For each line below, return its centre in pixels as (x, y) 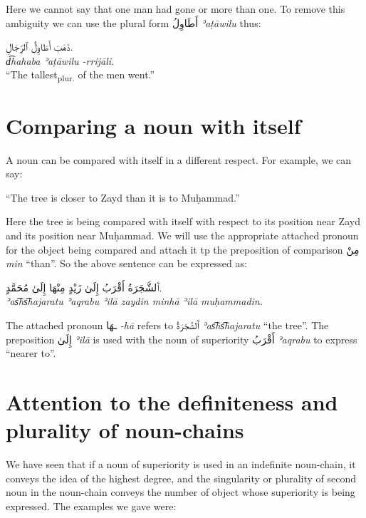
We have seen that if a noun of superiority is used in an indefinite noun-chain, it (181, 464)
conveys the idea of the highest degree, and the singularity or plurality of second (181, 478)
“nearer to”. (31, 353)
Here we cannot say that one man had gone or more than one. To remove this (176, 9)
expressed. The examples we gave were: (91, 506)
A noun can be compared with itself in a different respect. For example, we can (179, 159)
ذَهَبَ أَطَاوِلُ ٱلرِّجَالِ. (40, 47)
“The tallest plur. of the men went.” (80, 76)
